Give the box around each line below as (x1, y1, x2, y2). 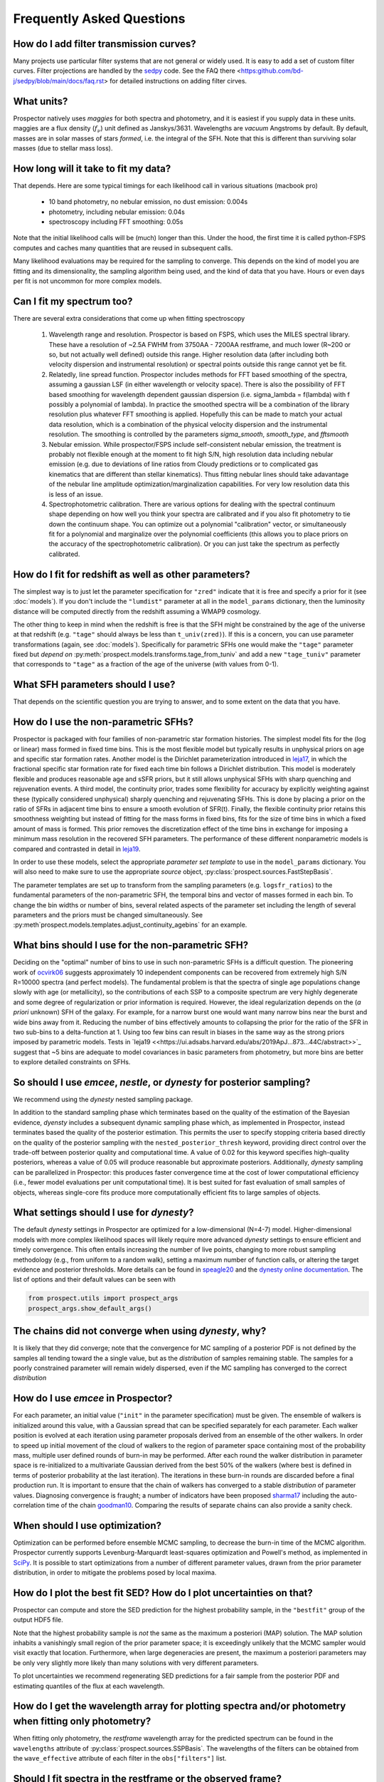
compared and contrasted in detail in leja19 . (13, 845, 141, 853)
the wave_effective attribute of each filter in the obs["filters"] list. (13, 1753, 227, 1762)
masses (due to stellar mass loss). (13, 143, 113, 153)
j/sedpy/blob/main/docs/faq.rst (13, 76, 105, 85)
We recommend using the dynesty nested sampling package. (13, 1095, 193, 1104)
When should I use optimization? (13, 1519, 161, 1532)
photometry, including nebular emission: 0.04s (48, 207, 185, 216)
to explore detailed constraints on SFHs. (13, 1058, 131, 1066)
